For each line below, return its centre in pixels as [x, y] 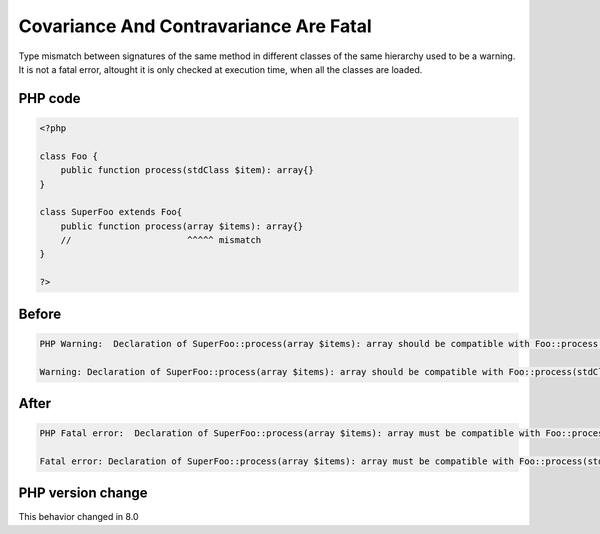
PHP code [49, 98]
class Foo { [69, 156]
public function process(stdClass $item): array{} [187, 170]
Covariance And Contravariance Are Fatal [195, 26]
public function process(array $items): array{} [182, 226]
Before [40, 313]
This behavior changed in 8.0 [78, 517]
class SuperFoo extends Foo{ [111, 212]
